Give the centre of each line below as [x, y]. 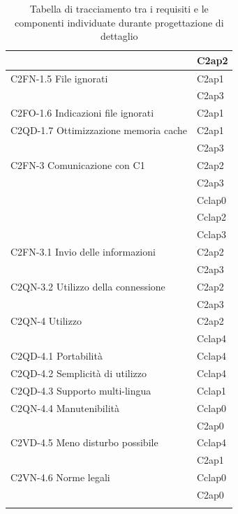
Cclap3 [211, 234]
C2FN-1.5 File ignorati [59, 78]
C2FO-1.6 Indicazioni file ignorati [82, 113]
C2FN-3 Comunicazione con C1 [78, 164]
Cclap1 [211, 390]
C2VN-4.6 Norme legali [60, 477]
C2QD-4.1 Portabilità [57, 356]
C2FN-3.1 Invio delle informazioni [83, 252]
